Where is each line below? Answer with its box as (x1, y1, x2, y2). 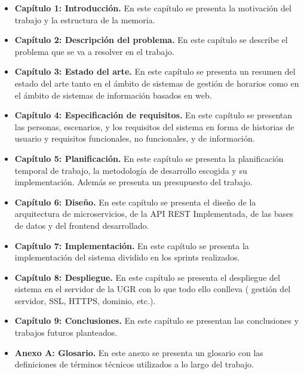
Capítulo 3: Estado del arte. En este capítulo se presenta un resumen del (14, 65, 296, 78)
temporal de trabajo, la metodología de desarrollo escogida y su (14, 164, 247, 176)
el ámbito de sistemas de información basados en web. (14, 88, 212, 101)
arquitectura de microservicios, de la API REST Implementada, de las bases (14, 207, 293, 220)
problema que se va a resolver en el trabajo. (14, 45, 174, 57)
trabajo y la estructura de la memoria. (14, 13, 155, 26)
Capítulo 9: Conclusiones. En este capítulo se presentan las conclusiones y (14, 314, 299, 327)
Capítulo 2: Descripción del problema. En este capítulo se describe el (14, 33, 288, 46)
